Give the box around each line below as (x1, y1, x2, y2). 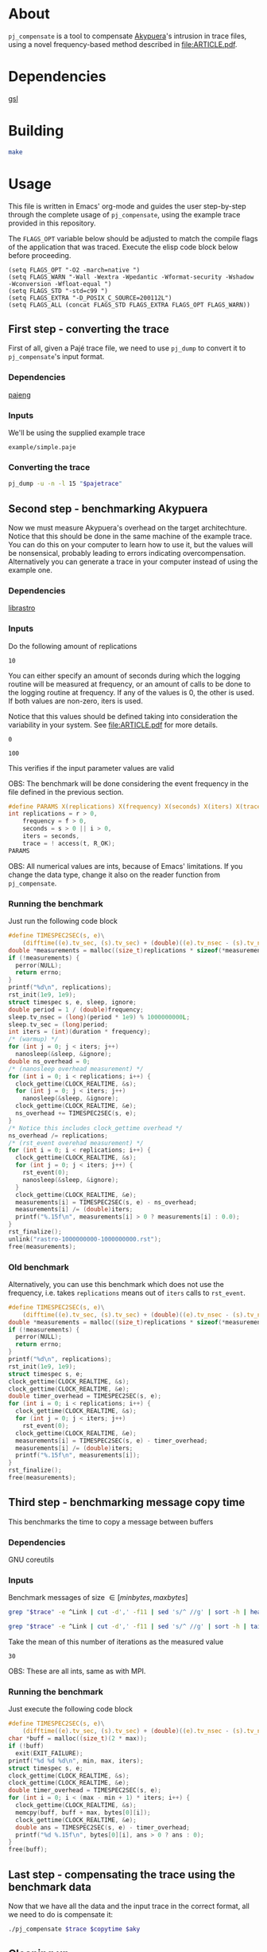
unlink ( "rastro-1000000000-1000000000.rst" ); (8, 1235, 161, 1243)
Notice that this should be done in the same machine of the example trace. (8, 531, 253, 542)
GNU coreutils (8, 1555, 54, 1565)
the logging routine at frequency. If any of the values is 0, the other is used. (8, 687, 254, 697)
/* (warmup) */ (8, 1035, 59, 1043)
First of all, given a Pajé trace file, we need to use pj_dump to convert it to (8, 343, 246, 353)
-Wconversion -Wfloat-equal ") (8, 280, 112, 288)
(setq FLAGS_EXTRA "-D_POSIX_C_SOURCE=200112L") (8, 294, 172, 302)
